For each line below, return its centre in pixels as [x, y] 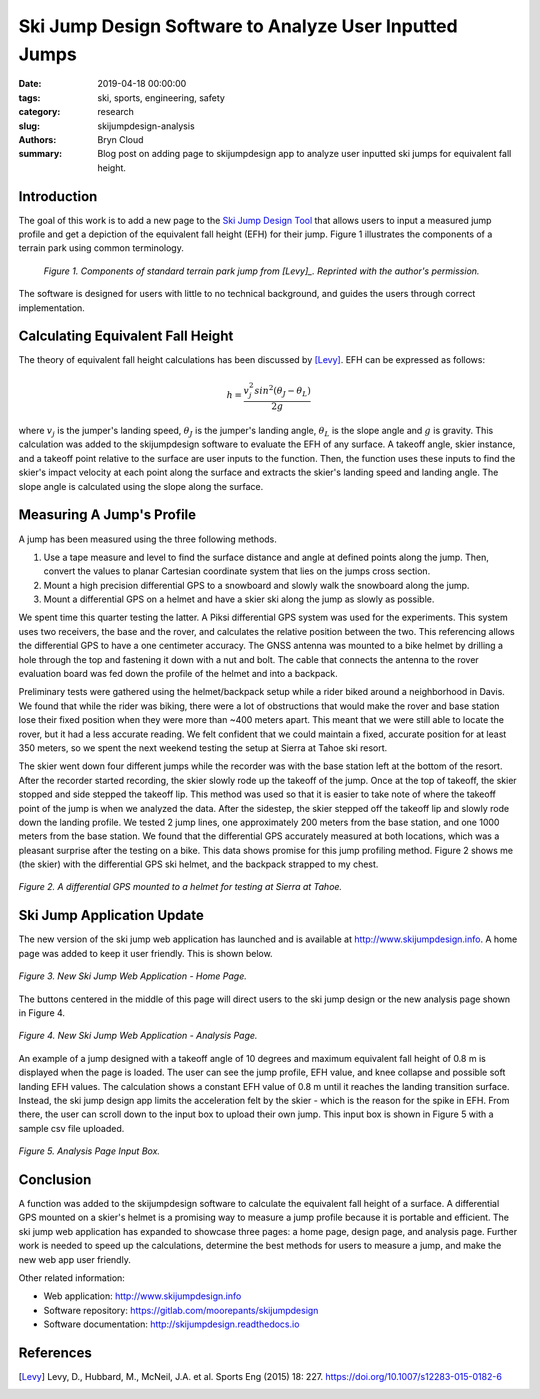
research [116, 112]
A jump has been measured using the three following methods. [147, 539]
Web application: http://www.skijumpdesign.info [142, 1296]
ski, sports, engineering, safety [161, 97]
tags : [29, 97]
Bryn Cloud [120, 139]
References [55, 1352]
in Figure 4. [41, 1012]
